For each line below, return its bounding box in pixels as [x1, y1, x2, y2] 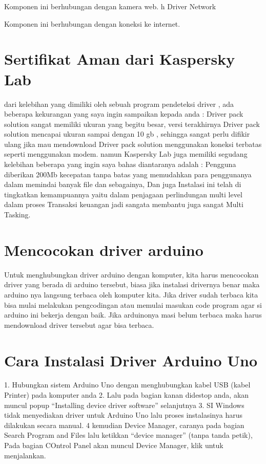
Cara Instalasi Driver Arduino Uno [4, 349, 258, 370]
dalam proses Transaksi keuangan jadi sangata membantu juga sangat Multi [4, 199, 243, 210]
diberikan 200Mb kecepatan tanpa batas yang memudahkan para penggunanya [4, 169, 252, 179]
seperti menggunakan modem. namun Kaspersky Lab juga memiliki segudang [4, 149, 248, 159]
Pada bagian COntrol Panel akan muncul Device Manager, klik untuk [4, 440, 223, 450]
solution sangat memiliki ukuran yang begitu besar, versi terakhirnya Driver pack [4, 118, 260, 129]
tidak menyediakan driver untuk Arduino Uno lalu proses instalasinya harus [4, 410, 242, 420]
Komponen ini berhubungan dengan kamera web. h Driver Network [4, 1, 216, 11]
